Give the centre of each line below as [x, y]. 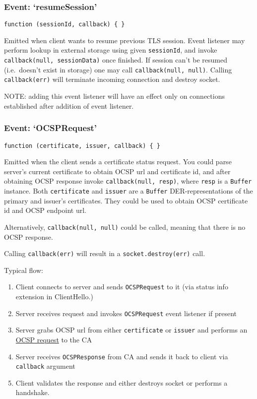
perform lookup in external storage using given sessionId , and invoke [111, 50]
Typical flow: [24, 270]
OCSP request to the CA [54, 339]
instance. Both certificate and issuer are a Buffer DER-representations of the [128, 191]
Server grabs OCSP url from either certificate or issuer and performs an [131, 330]
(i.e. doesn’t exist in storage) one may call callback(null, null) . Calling [118, 69]
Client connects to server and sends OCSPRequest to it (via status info [122, 287]
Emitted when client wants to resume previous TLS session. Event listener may [125, 40]
